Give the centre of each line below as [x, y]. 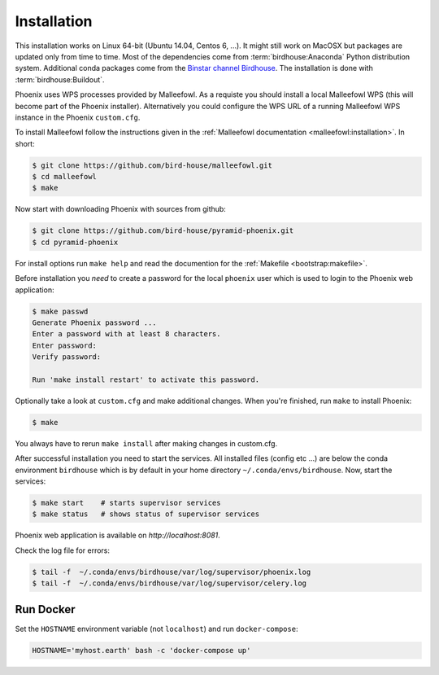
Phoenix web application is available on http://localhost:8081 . [118, 535]
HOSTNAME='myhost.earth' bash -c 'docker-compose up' [141, 650]
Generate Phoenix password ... [95, 322]
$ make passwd [60, 311]
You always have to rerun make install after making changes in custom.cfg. [146, 443]
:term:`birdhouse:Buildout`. [60, 79]
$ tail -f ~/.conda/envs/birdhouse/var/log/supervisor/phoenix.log [172, 572]
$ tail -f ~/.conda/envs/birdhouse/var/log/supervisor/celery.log [170, 583]
